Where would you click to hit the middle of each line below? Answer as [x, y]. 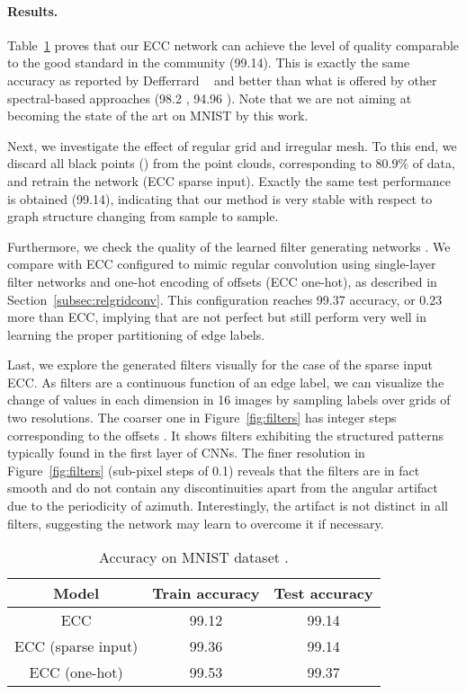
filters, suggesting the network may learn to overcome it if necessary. [196, 523]
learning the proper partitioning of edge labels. [136, 334]
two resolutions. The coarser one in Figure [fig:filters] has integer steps [202, 418]
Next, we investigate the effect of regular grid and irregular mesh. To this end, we [232, 145]
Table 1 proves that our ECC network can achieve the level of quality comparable [233, 44]
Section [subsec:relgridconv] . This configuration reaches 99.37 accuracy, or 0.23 [225, 299]
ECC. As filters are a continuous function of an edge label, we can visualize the [226, 382]
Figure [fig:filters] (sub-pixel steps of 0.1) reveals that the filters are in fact [214, 470]
